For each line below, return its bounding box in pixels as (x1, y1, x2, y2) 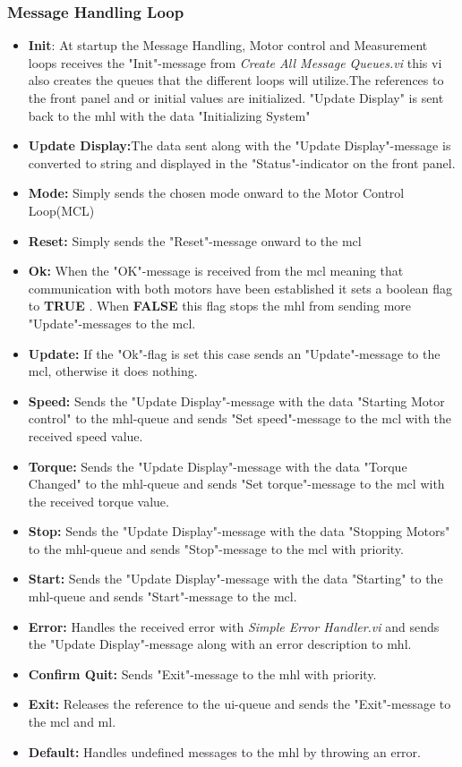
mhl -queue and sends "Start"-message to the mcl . (28, 587, 297, 606)
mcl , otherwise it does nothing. (28, 362, 198, 380)
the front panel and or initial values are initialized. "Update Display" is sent (28, 89, 444, 107)
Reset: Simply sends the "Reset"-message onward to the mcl (28, 231, 362, 250)
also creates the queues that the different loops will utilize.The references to (28, 71, 444, 89)
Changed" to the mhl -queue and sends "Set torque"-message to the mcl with (28, 474, 445, 493)
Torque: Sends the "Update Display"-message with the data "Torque (28, 456, 407, 475)
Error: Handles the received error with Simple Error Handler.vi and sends (28, 617, 440, 635)
